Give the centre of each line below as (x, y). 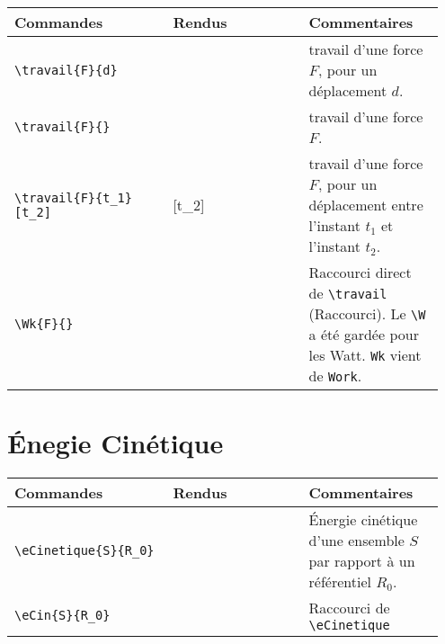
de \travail (348, 293)
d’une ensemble (356, 541)
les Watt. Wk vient (365, 355)
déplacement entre (366, 205)
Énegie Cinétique (116, 443)
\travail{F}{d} (66, 70)
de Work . (335, 376)
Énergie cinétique (363, 520)
